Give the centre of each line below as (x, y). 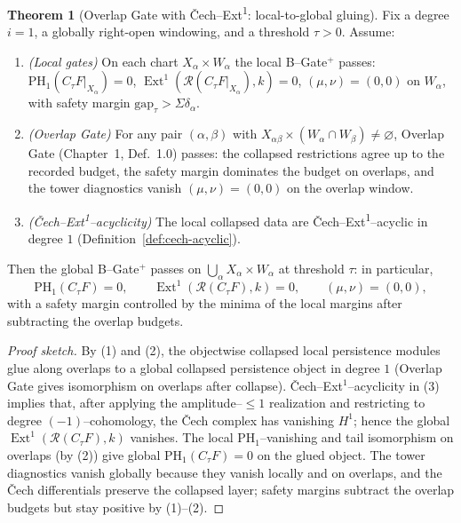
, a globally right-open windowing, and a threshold (172, 32)
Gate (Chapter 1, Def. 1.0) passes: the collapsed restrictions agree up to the (236, 153)
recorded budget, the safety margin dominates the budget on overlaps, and (231, 170)
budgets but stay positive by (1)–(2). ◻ (116, 507)
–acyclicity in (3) (393, 385)
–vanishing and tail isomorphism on (357, 437)
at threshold (311, 268)
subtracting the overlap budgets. (95, 320)
